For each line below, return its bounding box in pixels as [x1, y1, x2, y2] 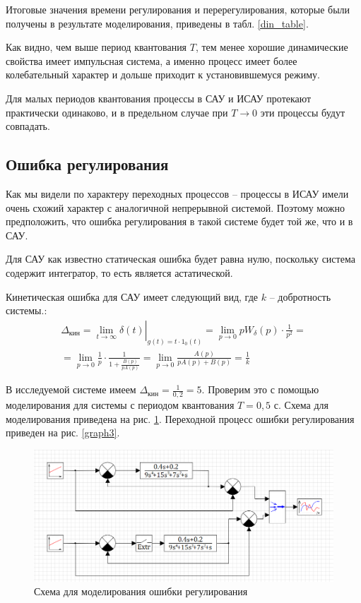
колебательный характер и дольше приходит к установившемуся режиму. [6, 67, 320, 82]
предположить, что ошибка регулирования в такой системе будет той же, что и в [6, 214, 353, 229]
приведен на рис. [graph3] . [6, 425, 120, 440]
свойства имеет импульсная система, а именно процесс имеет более [6, 53, 297, 68]
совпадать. [6, 119, 50, 133]
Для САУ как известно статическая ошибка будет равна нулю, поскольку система [6, 251, 355, 266]
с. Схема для [273, 398, 329, 412]
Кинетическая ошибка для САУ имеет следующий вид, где [6, 289, 258, 304]
